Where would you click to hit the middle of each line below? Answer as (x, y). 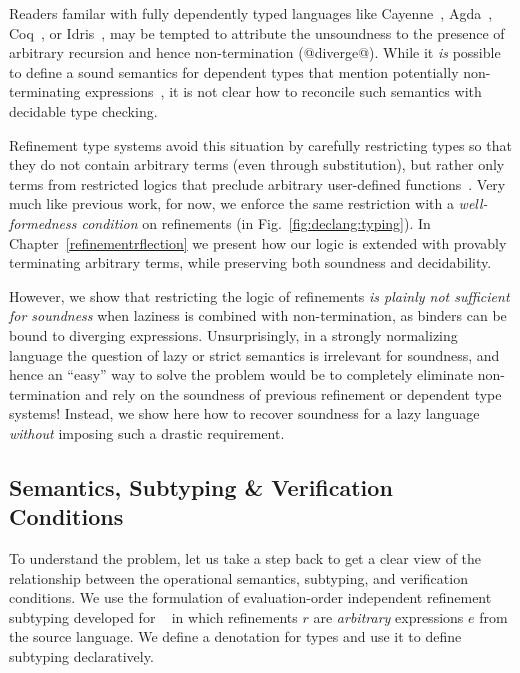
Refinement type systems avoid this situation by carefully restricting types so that (260, 144)
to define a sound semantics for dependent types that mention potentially (234, 71)
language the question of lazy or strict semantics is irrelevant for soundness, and (254, 354)
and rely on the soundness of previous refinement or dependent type (293, 393)
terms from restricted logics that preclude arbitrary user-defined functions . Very (257, 183)
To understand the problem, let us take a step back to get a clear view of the (245, 558)
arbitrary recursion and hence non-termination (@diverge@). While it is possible (255, 52)
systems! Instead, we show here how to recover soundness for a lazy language (244, 413)
